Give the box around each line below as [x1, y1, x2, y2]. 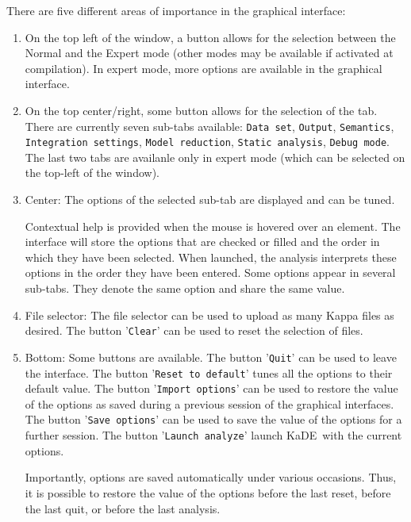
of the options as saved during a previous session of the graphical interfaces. [25, 395, 394, 412]
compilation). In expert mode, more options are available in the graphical [25, 59, 382, 76]
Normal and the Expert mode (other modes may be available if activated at [25, 44, 394, 61]
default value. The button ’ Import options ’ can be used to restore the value [25, 380, 398, 397]
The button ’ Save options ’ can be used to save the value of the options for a [25, 411, 402, 428]
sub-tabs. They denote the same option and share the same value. [25, 280, 345, 297]
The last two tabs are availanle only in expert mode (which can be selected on [25, 148, 405, 165]
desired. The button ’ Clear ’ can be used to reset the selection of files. [25, 322, 363, 339]
